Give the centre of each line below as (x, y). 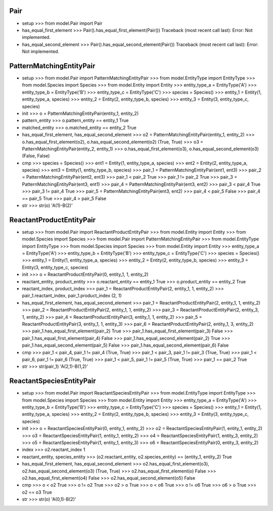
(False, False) (36, 156)
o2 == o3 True (37, 492)
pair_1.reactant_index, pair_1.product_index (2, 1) (72, 295)
